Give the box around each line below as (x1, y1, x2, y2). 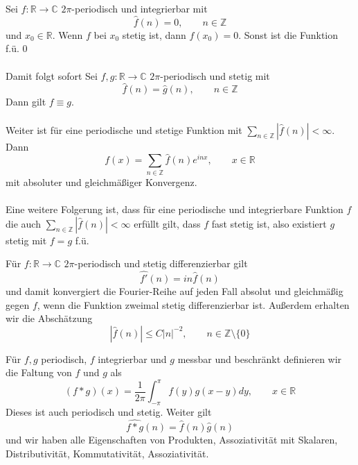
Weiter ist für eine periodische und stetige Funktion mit (6, 122, 242, 137)
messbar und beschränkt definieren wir (177, 351, 342, 366)
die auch (6, 216, 41, 230)
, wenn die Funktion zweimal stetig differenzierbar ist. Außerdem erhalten (37, 297, 350, 312)
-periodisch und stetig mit (160, 68, 270, 83)
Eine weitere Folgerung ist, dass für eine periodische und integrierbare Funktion (6, 201, 343, 216)
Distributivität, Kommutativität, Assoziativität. (6, 446, 209, 460)
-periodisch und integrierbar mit (71, 1, 208, 15)
